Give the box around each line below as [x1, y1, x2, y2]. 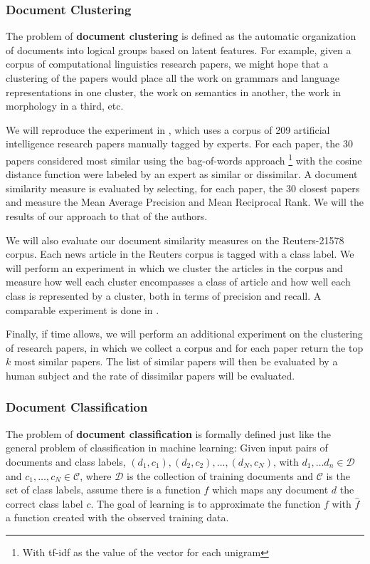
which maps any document [212, 482, 329, 497]
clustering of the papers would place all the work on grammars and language [6, 70, 340, 85]
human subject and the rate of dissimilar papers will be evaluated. [6, 367, 295, 382]
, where [80, 468, 112, 483]
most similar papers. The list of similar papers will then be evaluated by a [14, 354, 338, 369]
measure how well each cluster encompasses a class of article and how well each [6, 274, 351, 289]
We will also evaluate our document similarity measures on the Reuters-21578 [6, 232, 344, 247]
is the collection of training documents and [127, 468, 313, 483]
